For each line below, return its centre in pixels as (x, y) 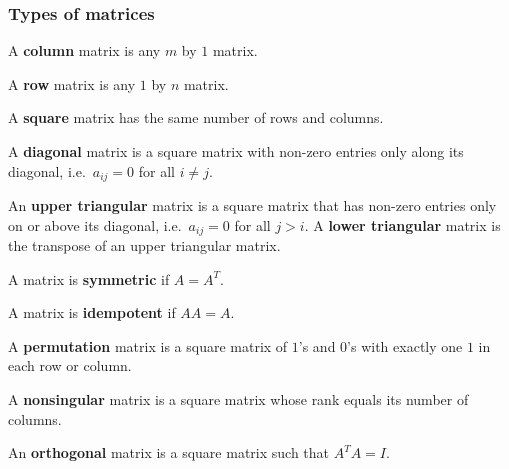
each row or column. (70, 365)
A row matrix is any (72, 83)
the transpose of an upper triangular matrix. (144, 245)
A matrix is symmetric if (89, 278)
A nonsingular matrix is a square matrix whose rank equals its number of (238, 399)
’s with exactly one (405, 345)
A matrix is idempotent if (92, 312)
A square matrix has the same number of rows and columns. (196, 117)
